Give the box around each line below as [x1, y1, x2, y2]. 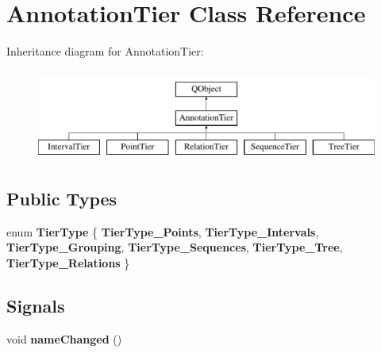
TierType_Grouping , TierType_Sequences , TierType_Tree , [6, 239, 343, 255]
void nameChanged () [6, 330, 122, 347]
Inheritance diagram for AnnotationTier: [6, 43, 204, 59]
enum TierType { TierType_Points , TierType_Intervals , [6, 223, 319, 240]
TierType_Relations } [6, 255, 130, 271]
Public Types [6, 186, 117, 211]
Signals [6, 294, 65, 318]
